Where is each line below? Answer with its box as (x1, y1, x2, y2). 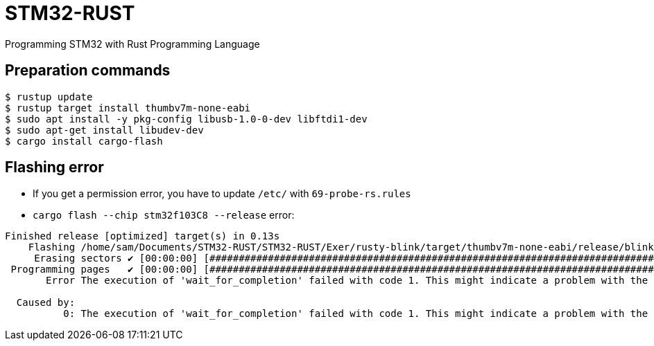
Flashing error (5, 158, 104, 176)
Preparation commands (5, 62, 171, 80)
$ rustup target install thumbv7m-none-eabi (5, 102, 251, 113)
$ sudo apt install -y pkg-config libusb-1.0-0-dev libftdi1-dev (5, 113, 368, 125)
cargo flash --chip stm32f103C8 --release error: (33, 209, 295, 221)
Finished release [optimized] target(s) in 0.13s (5, 230, 280, 242)
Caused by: (16, 297, 76, 309)
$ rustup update (5, 91, 93, 102)
